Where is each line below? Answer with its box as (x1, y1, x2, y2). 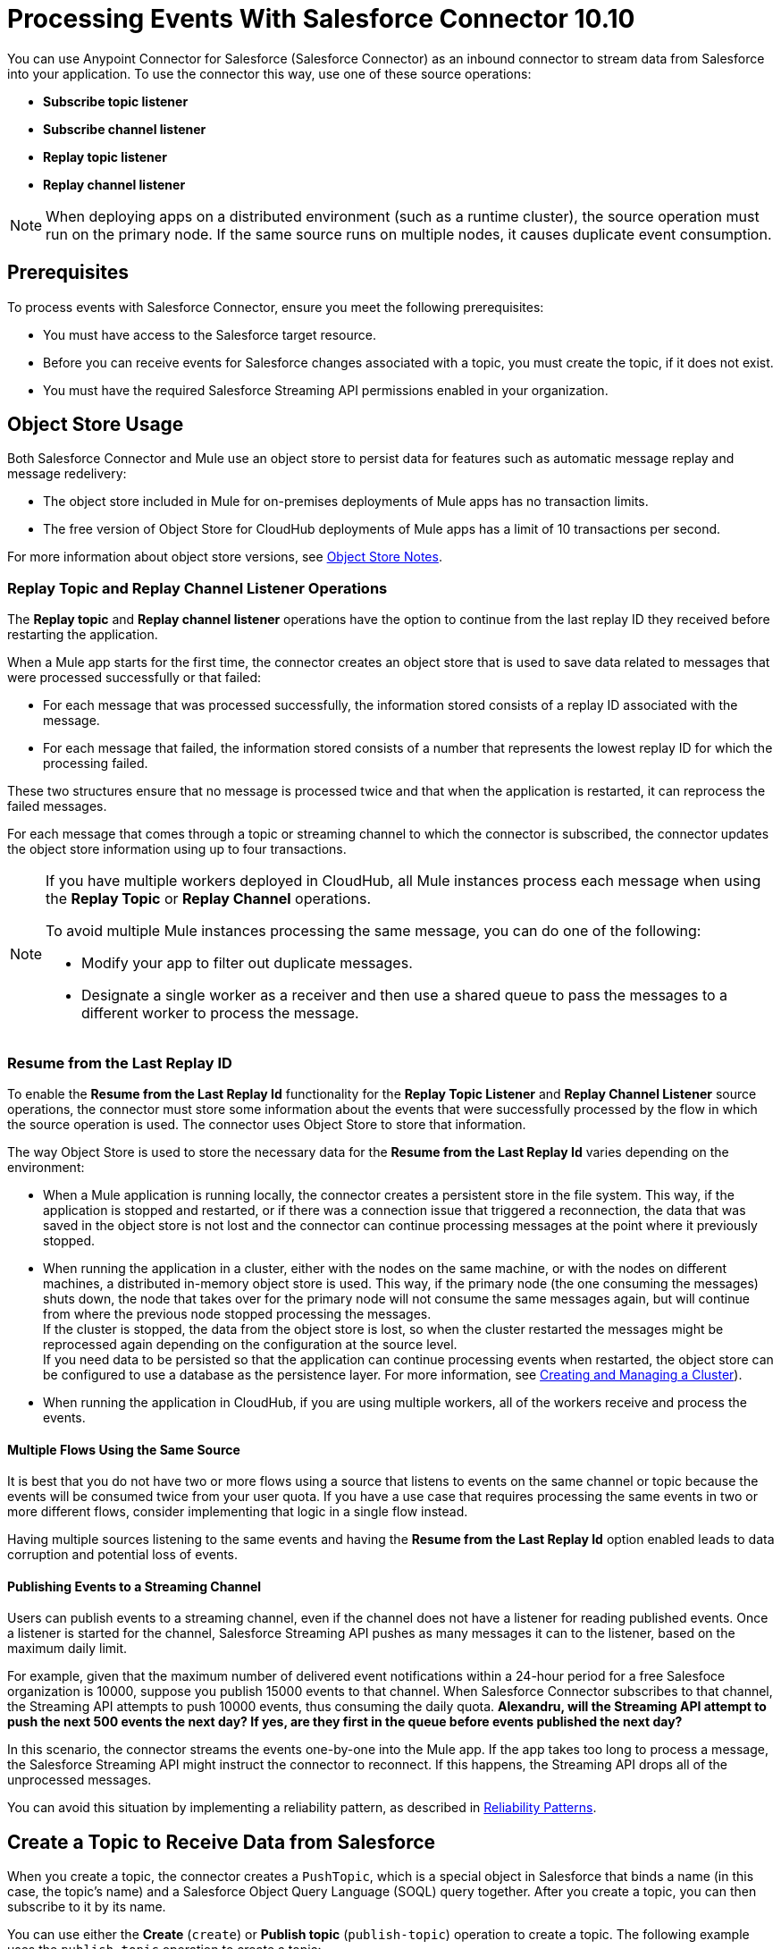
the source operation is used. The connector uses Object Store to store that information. (7, 1116, 526, 1132)
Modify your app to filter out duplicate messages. (81, 954, 413, 973)
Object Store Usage (7, 413, 184, 436)
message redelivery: (7, 466, 127, 482)
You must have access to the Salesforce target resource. (43, 326, 376, 342)
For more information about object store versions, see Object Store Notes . (7, 549, 442, 565)
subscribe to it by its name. (7, 1899, 166, 1915)
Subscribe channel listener (43, 121, 206, 137)
